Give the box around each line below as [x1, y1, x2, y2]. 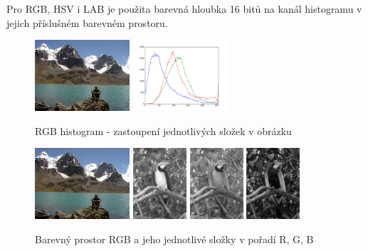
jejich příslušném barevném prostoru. [6, 15, 168, 30]
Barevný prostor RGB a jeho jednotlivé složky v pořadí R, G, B [35, 231, 314, 246]
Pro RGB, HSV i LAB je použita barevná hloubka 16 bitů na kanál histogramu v [6, 1, 362, 16]
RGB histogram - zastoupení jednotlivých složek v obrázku [35, 123, 292, 138]
